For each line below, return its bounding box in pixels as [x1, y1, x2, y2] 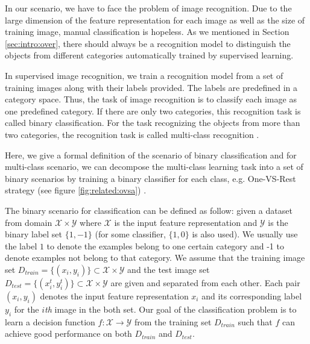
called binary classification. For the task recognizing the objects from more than [5, 116, 300, 129]
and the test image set [127, 263, 210, 275]
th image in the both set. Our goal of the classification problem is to [45, 302, 297, 315]
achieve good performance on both [5, 327, 132, 340]
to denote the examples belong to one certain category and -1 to [46, 239, 284, 252]
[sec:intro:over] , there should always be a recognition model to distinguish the [5, 37, 291, 49]
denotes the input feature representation [40, 289, 189, 302]
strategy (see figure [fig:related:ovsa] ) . [5, 184, 147, 196]
